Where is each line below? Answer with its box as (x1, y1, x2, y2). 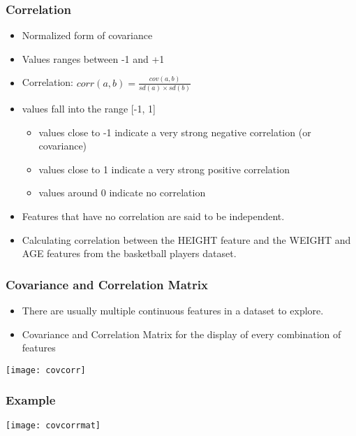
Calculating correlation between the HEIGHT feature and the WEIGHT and (22, 232, 351, 247)
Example (6, 391, 56, 409)
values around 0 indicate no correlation (38, 185, 206, 200)
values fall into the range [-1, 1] (22, 101, 156, 116)
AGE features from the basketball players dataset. (22, 246, 237, 261)
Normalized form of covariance (22, 28, 153, 43)
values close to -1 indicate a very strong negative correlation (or (38, 124, 311, 139)
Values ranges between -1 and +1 (22, 51, 165, 66)
